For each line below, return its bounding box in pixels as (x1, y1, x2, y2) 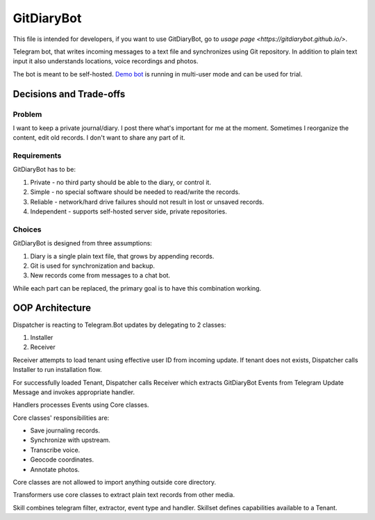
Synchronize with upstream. (30, 436, 111, 444)
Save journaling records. (30, 426, 101, 434)
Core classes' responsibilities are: (12, 414, 110, 422)
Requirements (12, 151, 62, 161)
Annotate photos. (30, 465, 80, 473)
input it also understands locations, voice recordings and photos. (12, 57, 199, 65)
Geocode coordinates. (30, 455, 94, 464)
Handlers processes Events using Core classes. (12, 400, 149, 409)
